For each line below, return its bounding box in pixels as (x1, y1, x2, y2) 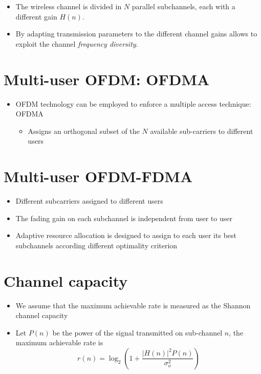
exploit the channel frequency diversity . (15, 38, 138, 49)
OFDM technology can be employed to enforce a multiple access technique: (15, 98, 251, 109)
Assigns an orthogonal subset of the (28, 125, 140, 136)
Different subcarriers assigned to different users (15, 195, 163, 206)
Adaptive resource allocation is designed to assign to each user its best (15, 230, 236, 241)
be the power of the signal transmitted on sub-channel (52, 327, 223, 338)
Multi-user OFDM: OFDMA (4, 68, 210, 89)
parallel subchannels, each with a (132, 1, 235, 11)
